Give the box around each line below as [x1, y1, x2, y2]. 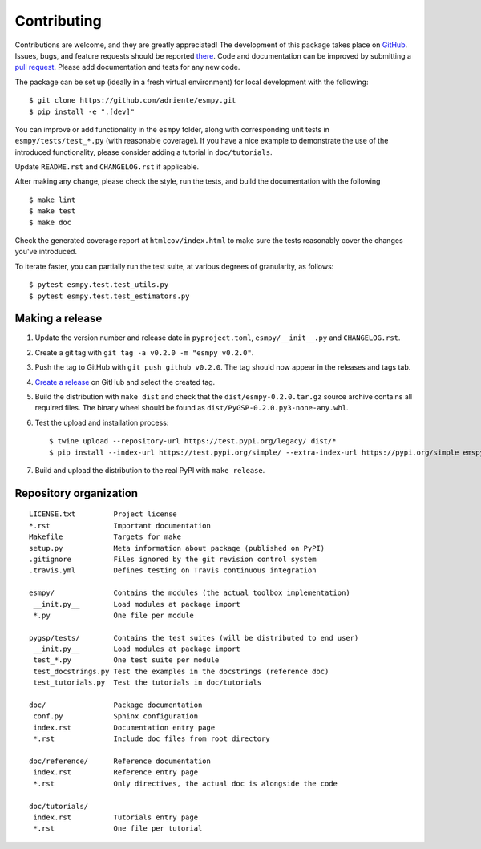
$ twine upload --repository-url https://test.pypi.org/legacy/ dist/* [49, 437, 337, 446]
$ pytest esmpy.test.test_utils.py [29, 281, 169, 289]
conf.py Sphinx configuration [33, 712, 199, 721]
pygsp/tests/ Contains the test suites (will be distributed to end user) [29, 633, 359, 642]
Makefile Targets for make [29, 532, 182, 541]
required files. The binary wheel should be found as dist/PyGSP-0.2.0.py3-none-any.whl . [34, 403, 349, 413]
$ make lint [29, 195, 76, 204]
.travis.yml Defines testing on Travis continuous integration [29, 566, 317, 575]
